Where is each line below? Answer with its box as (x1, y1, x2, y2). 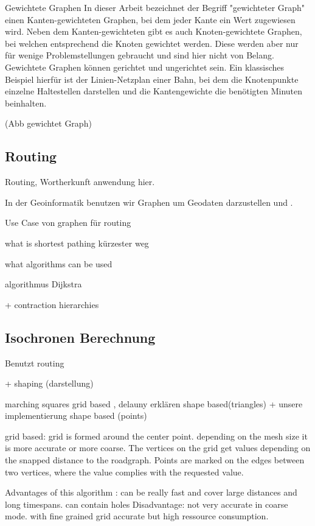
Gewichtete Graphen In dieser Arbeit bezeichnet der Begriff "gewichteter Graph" (5, 1, 305, 13)
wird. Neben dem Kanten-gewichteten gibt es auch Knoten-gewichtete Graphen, (5, 25, 302, 38)
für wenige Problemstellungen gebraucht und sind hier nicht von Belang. (5, 49, 274, 61)
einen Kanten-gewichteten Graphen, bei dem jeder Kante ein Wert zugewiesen (5, 13, 296, 26)
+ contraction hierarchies (5, 298, 99, 310)
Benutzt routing (5, 356, 64, 369)
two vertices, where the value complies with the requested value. (5, 465, 244, 478)
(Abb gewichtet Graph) (5, 117, 92, 130)
